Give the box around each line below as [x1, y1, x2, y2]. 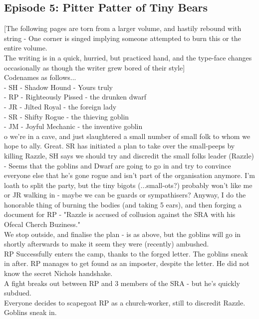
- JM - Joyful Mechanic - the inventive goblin [4, 121, 143, 131]
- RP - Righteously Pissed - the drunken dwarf [4, 91, 146, 102]
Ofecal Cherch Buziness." [4, 219, 80, 229]
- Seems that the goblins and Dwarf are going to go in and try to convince [4, 160, 231, 170]
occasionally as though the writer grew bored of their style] [4, 62, 185, 72]
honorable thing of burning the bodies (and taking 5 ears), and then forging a [4, 199, 242, 209]
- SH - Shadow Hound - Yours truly [4, 81, 113, 92]
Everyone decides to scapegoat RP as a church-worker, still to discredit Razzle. [4, 297, 246, 307]
